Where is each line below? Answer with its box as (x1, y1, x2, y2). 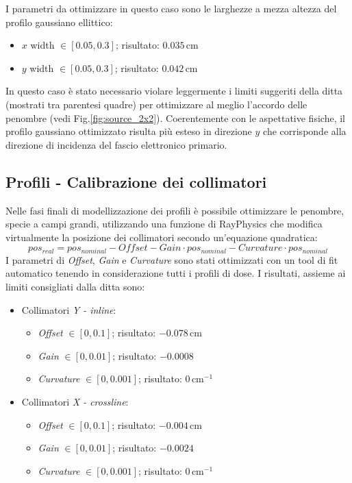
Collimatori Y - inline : (21, 302, 116, 317)
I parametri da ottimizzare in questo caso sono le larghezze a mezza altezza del (5, 1, 337, 15)
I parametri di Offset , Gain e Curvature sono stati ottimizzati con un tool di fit (5, 252, 338, 267)
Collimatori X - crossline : (21, 394, 129, 408)
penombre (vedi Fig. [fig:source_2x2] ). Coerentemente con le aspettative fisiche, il (5, 110, 345, 125)
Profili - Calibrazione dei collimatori (5, 171, 267, 192)
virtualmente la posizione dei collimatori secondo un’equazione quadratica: (5, 230, 318, 244)
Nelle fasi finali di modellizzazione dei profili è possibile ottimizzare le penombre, (5, 203, 344, 217)
